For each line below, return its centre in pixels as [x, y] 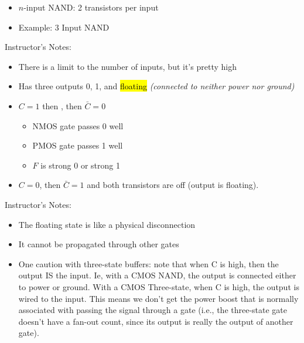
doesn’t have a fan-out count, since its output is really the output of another [156, 321]
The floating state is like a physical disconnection [107, 224]
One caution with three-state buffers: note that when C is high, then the [148, 263]
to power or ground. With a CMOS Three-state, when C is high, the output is [159, 286]
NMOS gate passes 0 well [78, 125]
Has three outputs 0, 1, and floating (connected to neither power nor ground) [156, 86]
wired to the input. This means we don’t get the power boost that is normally [158, 298]
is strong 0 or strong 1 [80, 165]
